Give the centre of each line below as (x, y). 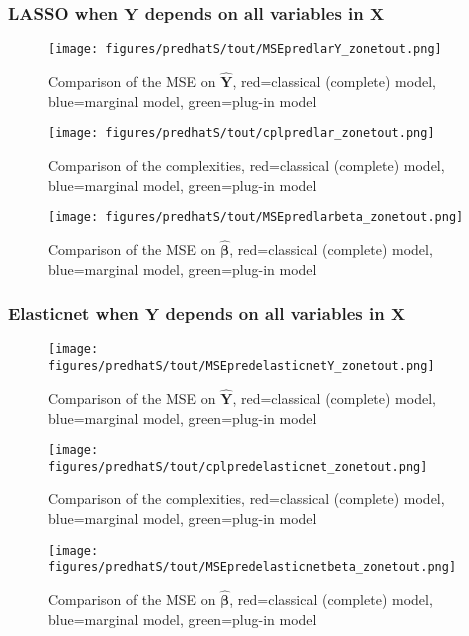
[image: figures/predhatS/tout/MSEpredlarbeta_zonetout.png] (256, 217)
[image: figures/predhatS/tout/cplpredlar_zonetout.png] (241, 133)
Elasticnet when (73, 313)
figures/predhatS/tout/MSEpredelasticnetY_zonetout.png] (241, 366)
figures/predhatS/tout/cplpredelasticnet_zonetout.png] (238, 466)
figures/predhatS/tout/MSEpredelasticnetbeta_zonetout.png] (252, 567)
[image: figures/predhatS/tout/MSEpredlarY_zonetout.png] (245, 49)
